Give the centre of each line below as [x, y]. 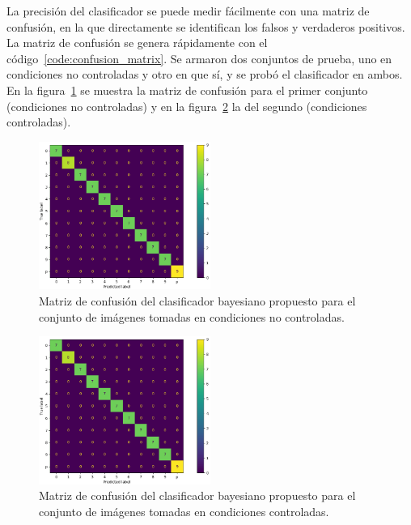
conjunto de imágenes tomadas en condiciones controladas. [184, 512]
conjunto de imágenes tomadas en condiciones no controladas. [192, 316]
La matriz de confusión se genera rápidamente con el [137, 43]
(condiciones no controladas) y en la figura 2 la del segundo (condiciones [187, 106]
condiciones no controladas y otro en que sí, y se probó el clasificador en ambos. [205, 74]
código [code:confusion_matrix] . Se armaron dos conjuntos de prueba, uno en [199, 58]
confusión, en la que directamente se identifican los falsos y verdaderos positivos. [206, 26]
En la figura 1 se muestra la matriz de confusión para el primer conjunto [187, 90]
